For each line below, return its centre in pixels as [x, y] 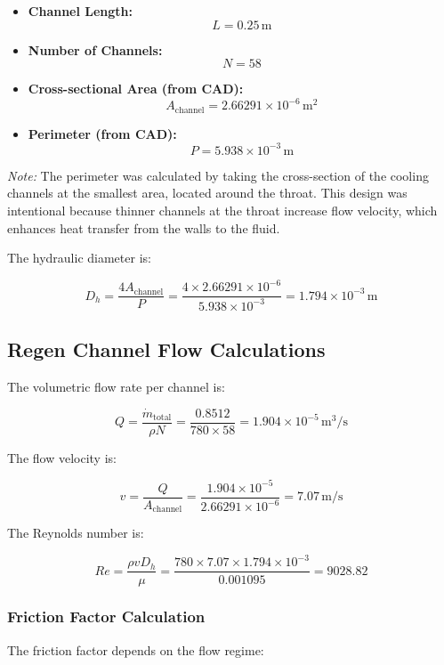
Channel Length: [81, 11]
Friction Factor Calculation [106, 616]
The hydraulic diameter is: [79, 258]
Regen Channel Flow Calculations [166, 349]
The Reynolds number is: [76, 533]
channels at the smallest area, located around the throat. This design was [207, 193]
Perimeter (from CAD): [102, 133]
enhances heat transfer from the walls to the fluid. [144, 227]
